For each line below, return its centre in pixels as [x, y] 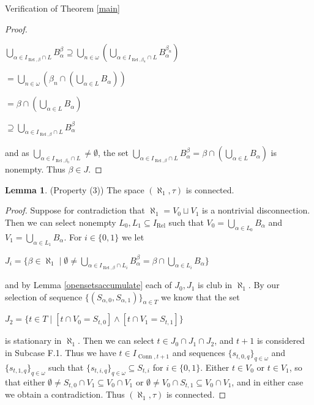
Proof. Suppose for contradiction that [75, 210]
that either [25, 381]
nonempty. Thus [35, 169]
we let [133, 236]
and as [17, 153]
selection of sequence [44, 296]
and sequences [199, 353]
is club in [215, 285]
